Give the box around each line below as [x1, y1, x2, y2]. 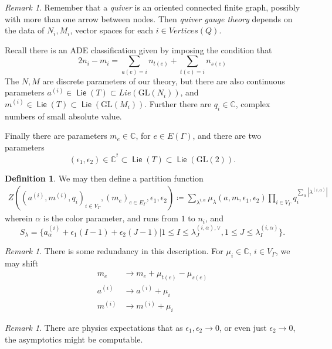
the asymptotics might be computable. [5, 333, 143, 345]
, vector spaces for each [70, 24, 154, 36]
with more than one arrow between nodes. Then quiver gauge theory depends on [5, 12, 293, 25]
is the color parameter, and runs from [43, 212, 178, 224]
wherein [5, 212, 33, 224]
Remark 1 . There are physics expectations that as [5, 321, 183, 333]
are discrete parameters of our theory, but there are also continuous [42, 74, 285, 87]
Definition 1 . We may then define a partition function [5, 172, 204, 184]
